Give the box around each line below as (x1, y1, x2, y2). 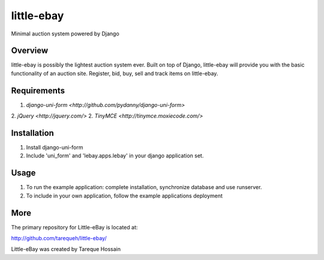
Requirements (11, 85, 65, 95)
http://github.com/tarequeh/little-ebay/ (11, 235, 107, 242)
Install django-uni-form (26, 144, 83, 151)
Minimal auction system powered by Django (11, 30, 119, 37)
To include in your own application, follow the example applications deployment (26, 192, 223, 199)
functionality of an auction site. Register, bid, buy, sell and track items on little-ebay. (11, 70, 218, 77)
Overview (11, 46, 49, 56)
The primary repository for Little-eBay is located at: (11, 223, 138, 231)
